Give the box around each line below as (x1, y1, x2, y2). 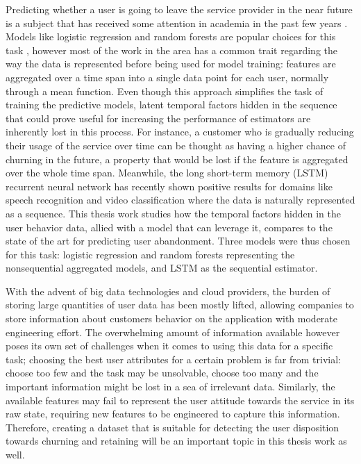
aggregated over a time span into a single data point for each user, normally (6, 69, 329, 84)
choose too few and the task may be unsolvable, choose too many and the (6, 365, 319, 380)
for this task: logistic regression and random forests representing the (6, 247, 295, 261)
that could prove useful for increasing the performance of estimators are (6, 110, 311, 125)
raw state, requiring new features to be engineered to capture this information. (6, 406, 340, 421)
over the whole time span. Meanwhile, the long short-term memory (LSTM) (6, 165, 328, 180)
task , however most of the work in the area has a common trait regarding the (6, 42, 337, 57)
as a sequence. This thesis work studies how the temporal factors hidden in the (6, 206, 341, 220)
